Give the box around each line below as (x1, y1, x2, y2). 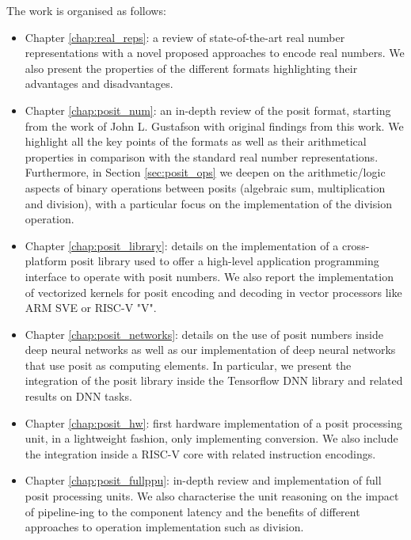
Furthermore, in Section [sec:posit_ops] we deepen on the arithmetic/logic (25, 164, 386, 181)
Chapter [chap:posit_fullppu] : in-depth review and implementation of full (25, 472, 382, 489)
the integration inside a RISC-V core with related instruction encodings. (25, 445, 376, 462)
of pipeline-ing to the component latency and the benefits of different (25, 503, 360, 519)
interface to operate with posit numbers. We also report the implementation (25, 268, 394, 284)
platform (25, 253, 67, 269)
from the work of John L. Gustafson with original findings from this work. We (25, 117, 404, 134)
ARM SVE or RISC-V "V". (25, 299, 157, 316)
